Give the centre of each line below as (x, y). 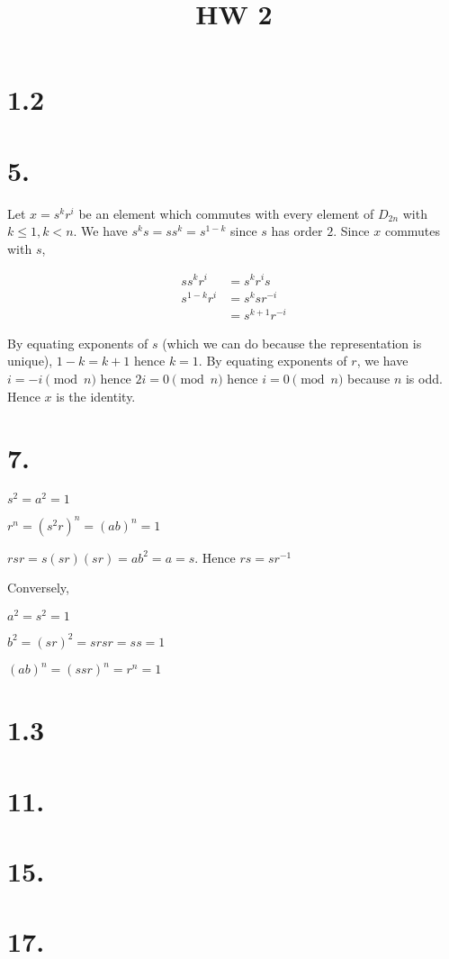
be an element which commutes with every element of (226, 213)
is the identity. (96, 396)
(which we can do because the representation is (292, 343)
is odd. (424, 378)
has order (297, 231)
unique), (30, 361)
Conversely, (38, 588)
